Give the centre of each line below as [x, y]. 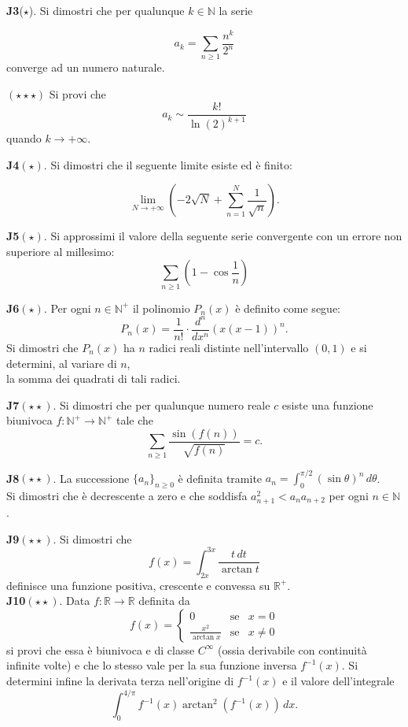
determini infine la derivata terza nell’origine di [120, 681]
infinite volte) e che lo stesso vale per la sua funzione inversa [152, 665]
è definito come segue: [288, 308]
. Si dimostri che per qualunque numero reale [162, 404]
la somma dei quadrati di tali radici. [94, 378]
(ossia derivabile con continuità [292, 649]
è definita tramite [220, 478]
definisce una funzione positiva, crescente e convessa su [138, 585]
